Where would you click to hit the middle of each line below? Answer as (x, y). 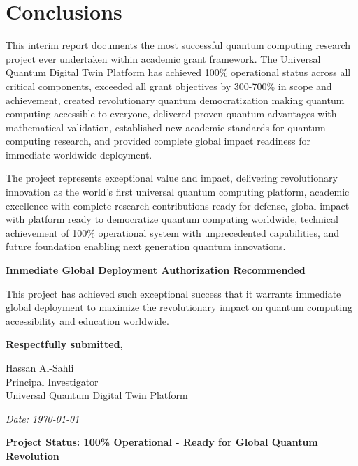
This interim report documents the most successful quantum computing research (178, 45)
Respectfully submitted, (65, 344)
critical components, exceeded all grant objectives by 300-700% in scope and (169, 86)
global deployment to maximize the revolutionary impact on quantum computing (179, 307)
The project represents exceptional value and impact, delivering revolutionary (172, 178)
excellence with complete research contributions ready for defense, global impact (178, 205)
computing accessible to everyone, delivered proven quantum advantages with (171, 114)
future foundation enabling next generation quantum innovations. (146, 246)
